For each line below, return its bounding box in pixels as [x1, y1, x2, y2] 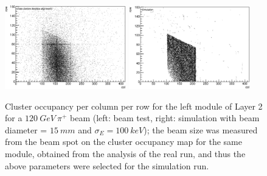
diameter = [5, 123, 47, 136]
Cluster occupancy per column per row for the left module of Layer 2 [5, 99, 263, 112]
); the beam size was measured [144, 123, 258, 136]
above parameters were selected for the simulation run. [5, 159, 209, 172]
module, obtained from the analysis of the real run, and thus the [5, 147, 246, 160]
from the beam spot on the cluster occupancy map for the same [5, 135, 242, 148]
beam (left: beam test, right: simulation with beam [70, 111, 260, 124]
